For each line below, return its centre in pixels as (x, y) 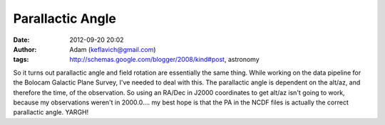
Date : (21, 40)
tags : (21, 60)
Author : (25, 49)
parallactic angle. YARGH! (51, 112)
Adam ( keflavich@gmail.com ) (113, 49)
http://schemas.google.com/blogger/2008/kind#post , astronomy (164, 60)
